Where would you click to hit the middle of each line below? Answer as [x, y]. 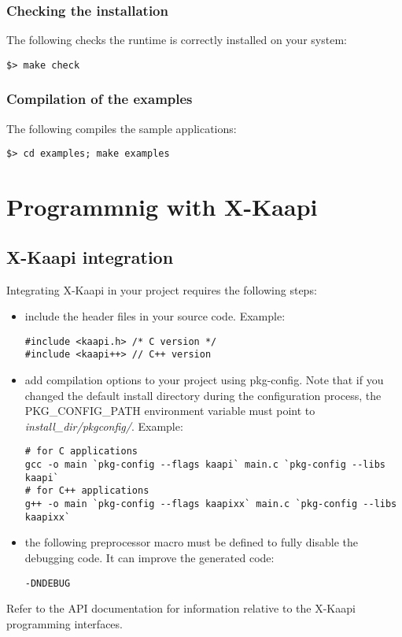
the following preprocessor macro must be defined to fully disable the [191, 542]
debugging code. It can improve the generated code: [149, 557]
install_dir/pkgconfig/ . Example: [104, 426]
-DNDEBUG [48, 583]
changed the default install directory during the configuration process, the [203, 395]
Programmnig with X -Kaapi [162, 207]
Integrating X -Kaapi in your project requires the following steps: [162, 289]
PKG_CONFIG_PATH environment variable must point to [170, 411]
